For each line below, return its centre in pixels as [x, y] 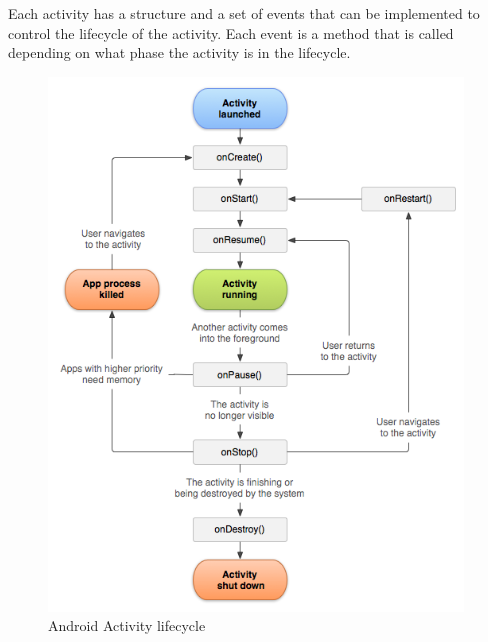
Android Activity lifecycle [127, 625]
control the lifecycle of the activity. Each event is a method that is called [231, 32]
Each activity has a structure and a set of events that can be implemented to [244, 13]
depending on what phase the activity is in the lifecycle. [179, 52]
